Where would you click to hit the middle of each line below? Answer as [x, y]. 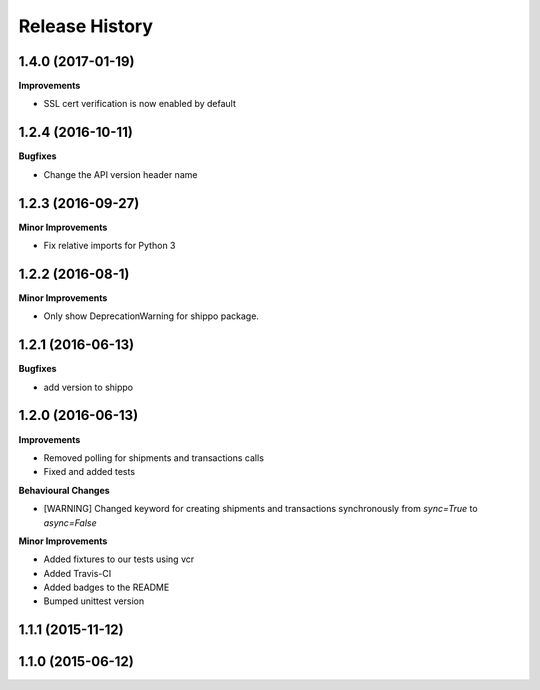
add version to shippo [88, 387]
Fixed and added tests [89, 472]
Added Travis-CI [77, 573]
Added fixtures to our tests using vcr [119, 559]
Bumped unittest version [94, 601]
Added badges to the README [106, 587]
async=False [70, 522]
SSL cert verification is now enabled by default [140, 104]
